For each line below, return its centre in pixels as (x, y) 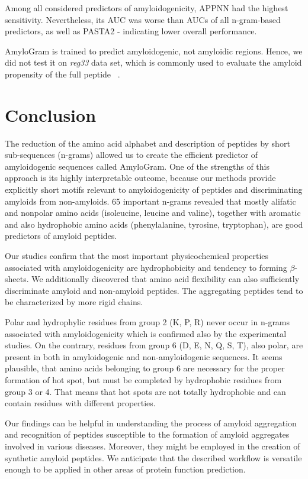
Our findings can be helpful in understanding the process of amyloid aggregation (151, 423)
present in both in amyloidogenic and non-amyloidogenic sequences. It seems (144, 356)
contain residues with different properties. (80, 403)
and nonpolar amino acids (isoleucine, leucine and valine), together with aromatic (153, 213)
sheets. (17, 279)
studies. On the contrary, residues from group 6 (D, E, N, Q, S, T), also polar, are (154, 345)
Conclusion (51, 114)
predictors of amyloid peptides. (61, 236)
